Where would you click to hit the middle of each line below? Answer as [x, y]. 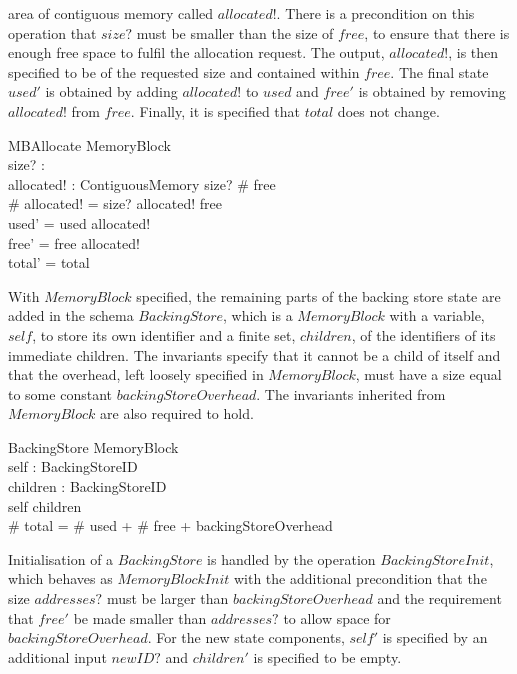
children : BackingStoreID [87, 486]
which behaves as [60, 578]
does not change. [388, 110]
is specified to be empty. [327, 656]
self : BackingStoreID [73, 466]
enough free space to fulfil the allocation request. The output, [196, 52]
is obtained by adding [111, 91]
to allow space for [337, 617]
